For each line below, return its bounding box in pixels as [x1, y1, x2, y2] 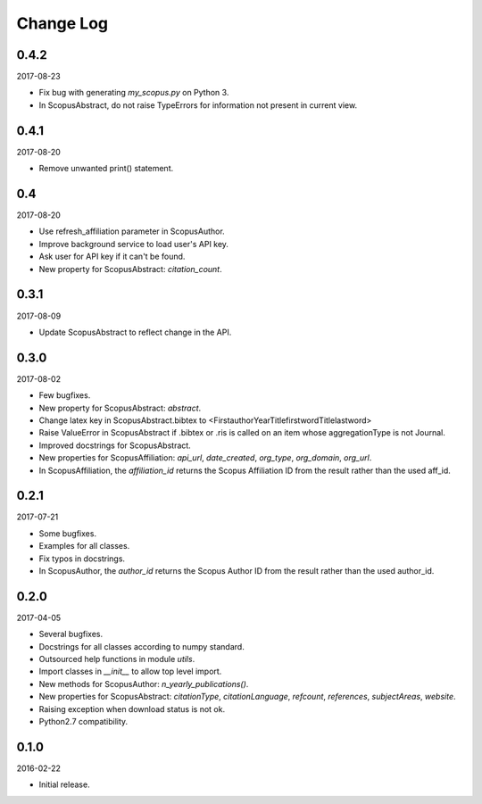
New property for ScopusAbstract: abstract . [38, 402, 202, 413]
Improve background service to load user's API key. [38, 238, 229, 249]
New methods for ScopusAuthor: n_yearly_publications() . [38, 678, 249, 689]
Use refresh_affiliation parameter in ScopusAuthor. [38, 226, 225, 236]
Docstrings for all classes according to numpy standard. [38, 641, 245, 651]
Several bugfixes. [38, 629, 104, 640]
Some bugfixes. [38, 527, 97, 539]
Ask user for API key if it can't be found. [38, 251, 186, 262]
